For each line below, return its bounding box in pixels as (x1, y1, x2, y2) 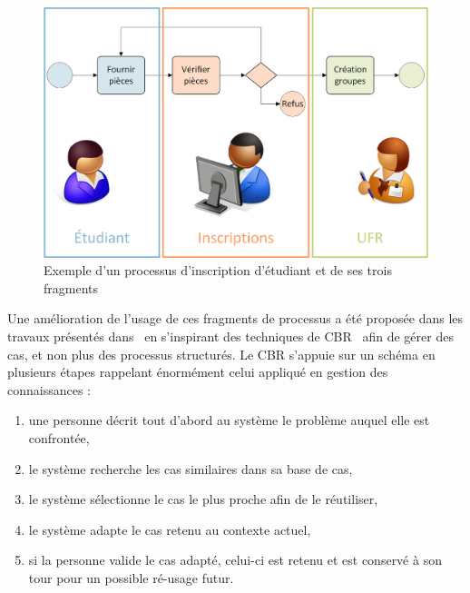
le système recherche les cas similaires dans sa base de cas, (28, 459, 353, 478)
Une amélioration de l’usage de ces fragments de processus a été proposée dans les (7, 309, 464, 328)
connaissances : (7, 380, 91, 399)
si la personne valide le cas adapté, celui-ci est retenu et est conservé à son (28, 550, 442, 569)
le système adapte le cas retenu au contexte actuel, (28, 519, 311, 539)
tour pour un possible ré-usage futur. (28, 568, 234, 587)
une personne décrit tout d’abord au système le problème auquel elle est (28, 410, 430, 430)
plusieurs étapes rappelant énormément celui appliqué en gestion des (7, 362, 388, 381)
